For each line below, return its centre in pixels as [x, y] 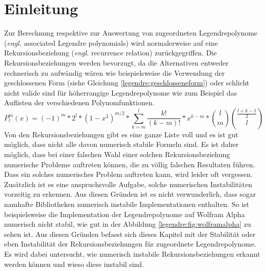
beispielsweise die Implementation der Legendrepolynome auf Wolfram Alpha [125, 214]
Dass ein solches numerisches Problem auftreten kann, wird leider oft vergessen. [128, 174]
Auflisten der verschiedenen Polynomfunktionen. [79, 102]
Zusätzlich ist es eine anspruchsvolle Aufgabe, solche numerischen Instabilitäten [128, 184]
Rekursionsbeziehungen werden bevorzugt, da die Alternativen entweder [116, 62]
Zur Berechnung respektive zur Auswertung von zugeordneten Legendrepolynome [131, 33]
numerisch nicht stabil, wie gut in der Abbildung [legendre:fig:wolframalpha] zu [128, 224]
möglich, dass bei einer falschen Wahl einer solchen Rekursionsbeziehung [117, 154]
